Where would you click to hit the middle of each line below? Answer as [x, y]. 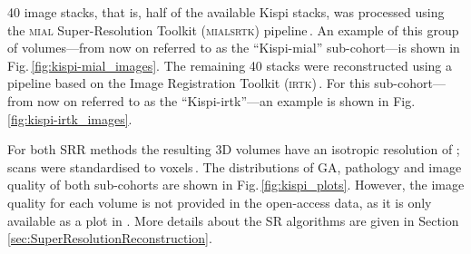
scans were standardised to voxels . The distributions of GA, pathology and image [235, 166]
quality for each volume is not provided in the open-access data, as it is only [220, 202]
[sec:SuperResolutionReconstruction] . [110, 238]
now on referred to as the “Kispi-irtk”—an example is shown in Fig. [226, 100]
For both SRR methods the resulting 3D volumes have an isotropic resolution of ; [234, 149]
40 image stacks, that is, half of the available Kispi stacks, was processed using [226, 12]
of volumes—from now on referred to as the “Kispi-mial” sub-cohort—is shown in [234, 48]
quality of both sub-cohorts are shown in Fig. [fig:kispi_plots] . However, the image [236, 185]
